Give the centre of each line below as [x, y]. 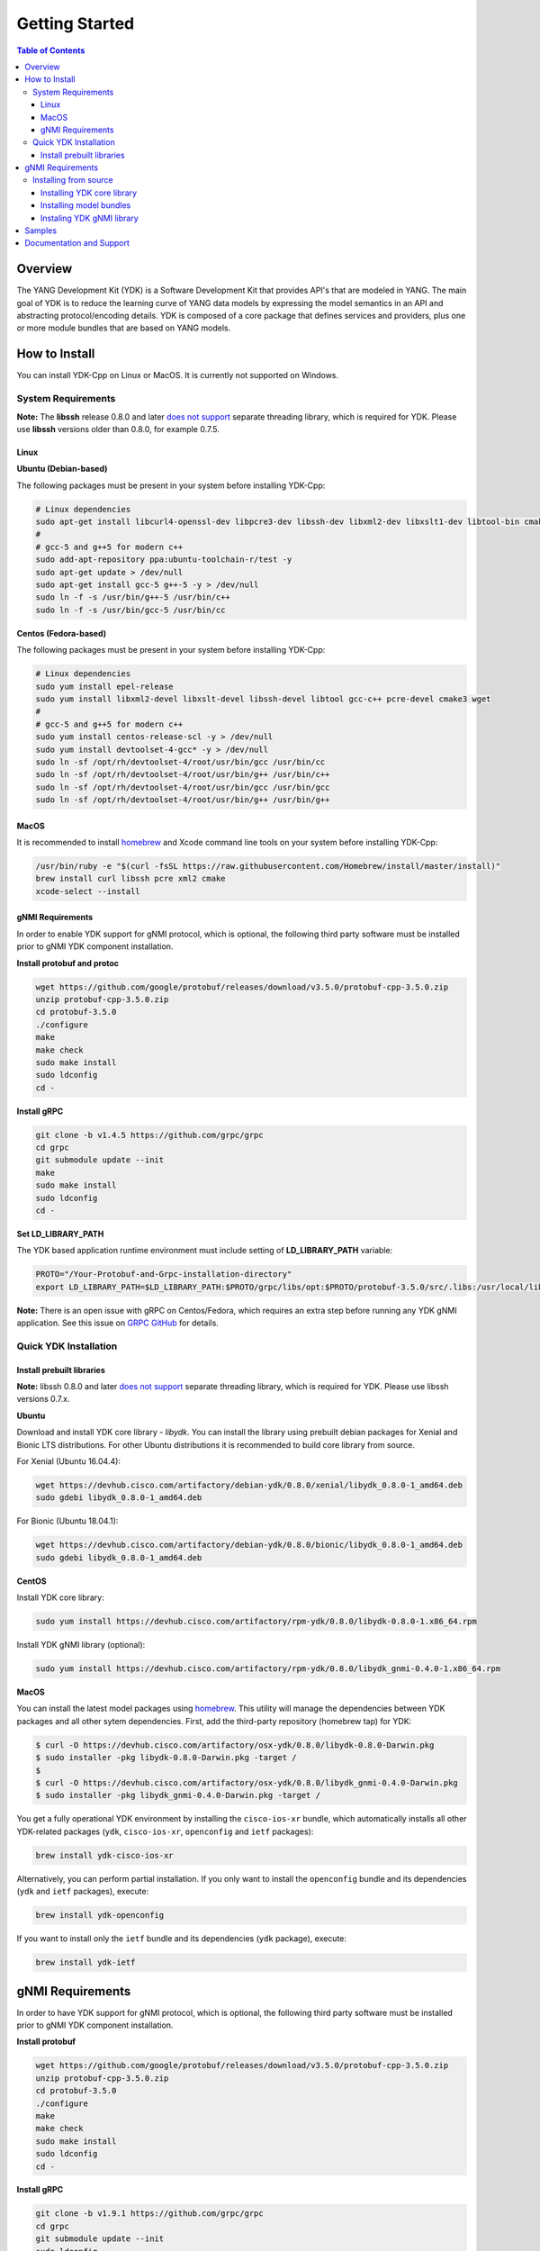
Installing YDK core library [89, 193]
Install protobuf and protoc [68, 963]
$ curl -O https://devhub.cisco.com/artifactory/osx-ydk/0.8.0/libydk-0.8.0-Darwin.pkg [235, 1745]
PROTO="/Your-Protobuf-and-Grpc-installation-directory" [164, 1275]
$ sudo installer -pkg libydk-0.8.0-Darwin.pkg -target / [166, 1758]
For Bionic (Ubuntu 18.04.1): [67, 1521]
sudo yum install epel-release [105, 686]
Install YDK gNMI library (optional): [81, 1645]
